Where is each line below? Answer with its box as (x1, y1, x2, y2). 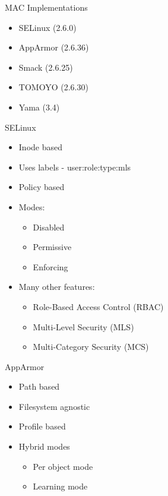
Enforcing (33, 260, 68, 273)
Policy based (18, 181, 65, 193)
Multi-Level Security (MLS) (33, 320, 134, 333)
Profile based (18, 420, 66, 432)
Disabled (33, 220, 65, 233)
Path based (18, 380, 60, 393)
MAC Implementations (5, 1, 88, 13)
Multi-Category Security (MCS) (33, 340, 149, 353)
